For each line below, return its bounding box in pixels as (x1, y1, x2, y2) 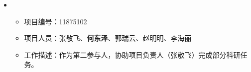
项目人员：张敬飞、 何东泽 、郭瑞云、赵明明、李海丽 (24, 33, 192, 43)
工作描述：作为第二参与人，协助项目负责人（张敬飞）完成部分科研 (24, 49, 241, 60)
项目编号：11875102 (24, 16, 87, 26)
